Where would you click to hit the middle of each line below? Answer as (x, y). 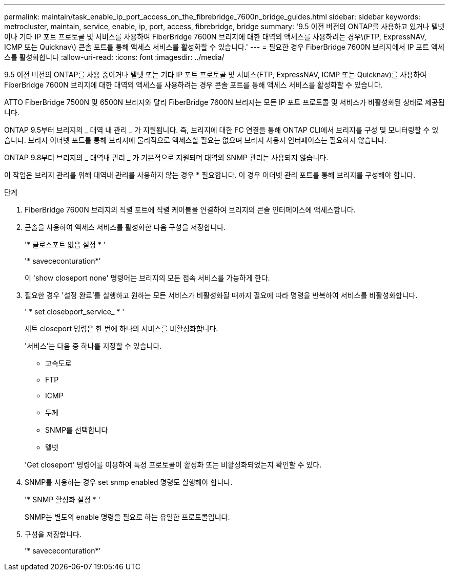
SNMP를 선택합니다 (77, 430)
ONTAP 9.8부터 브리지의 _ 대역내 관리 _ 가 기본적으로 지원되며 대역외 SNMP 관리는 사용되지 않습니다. (166, 157)
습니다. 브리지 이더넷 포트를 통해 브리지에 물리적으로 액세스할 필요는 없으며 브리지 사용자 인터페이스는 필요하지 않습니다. (195, 140)
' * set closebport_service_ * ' (75, 312)
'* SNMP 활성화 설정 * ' (63, 499)
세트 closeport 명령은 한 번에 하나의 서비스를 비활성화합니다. (121, 328)
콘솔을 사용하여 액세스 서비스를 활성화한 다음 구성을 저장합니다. (125, 227)
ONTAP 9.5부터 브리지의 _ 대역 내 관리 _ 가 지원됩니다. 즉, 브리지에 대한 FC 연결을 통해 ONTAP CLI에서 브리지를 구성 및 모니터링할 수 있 (221, 130)
